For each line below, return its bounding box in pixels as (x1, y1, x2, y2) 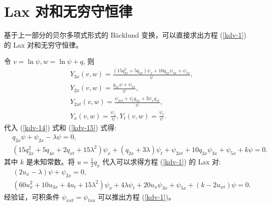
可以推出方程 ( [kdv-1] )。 (98, 191, 175, 202)
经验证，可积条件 (4, 191, 60, 202)
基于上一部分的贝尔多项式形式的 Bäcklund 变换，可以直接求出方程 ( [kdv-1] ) (4, 30, 247, 40)
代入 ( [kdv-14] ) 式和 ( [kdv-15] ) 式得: (4, 122, 117, 133)
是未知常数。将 (26, 156, 75, 166)
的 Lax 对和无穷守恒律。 (4, 39, 83, 50)
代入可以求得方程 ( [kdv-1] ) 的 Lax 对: (102, 156, 221, 166)
